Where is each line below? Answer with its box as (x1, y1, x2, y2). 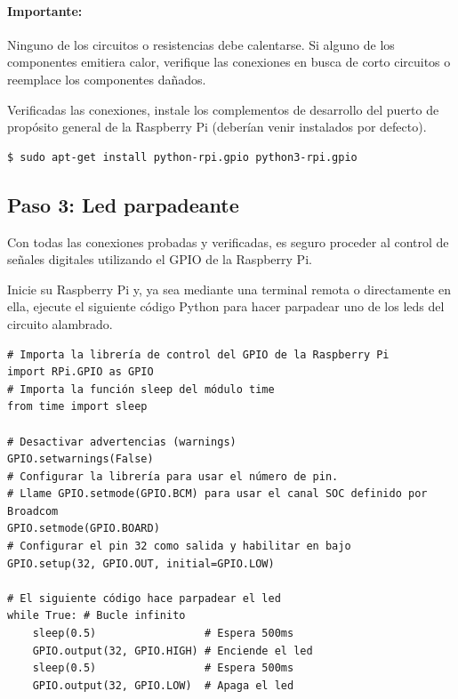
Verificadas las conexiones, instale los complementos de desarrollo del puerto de (7, 100, 439, 118)
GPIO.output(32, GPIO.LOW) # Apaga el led (32, 679, 294, 692)
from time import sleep (7, 400, 148, 414)
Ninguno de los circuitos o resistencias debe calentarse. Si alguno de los (7, 35, 395, 53)
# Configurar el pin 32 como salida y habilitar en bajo (7, 540, 351, 553)
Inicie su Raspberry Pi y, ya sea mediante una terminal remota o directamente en (7, 279, 451, 298)
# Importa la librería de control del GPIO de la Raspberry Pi (7, 348, 390, 361)
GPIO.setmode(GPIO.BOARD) (7, 522, 160, 535)
